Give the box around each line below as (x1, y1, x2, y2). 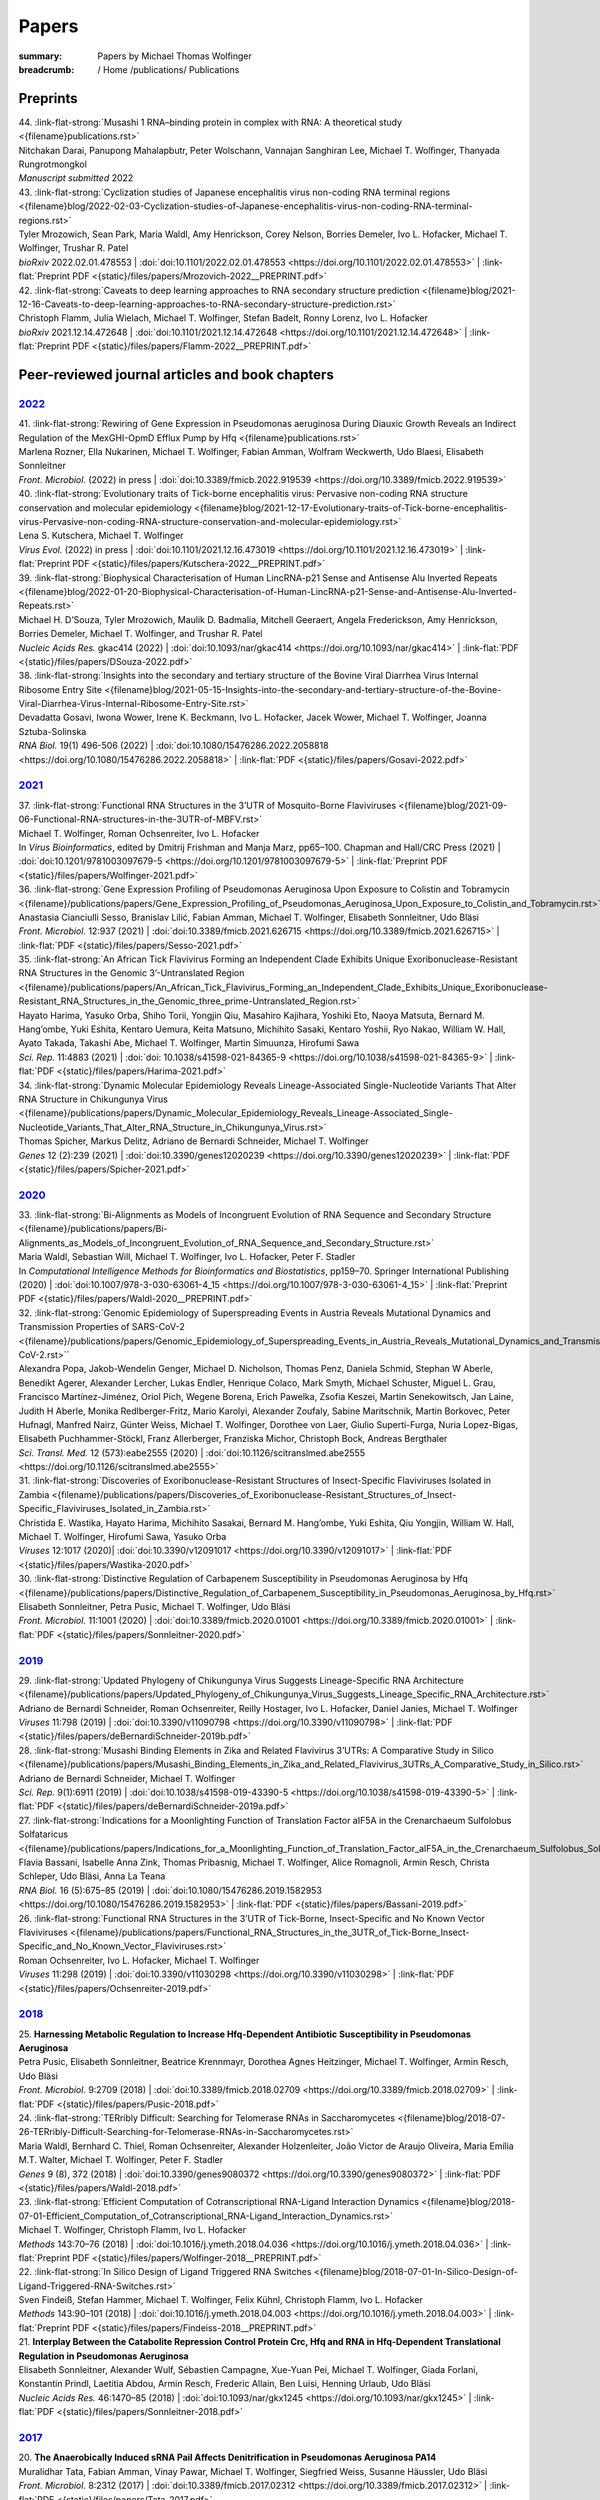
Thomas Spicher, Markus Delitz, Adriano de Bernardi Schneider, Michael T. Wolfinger (18, 1135, 369, 1147)
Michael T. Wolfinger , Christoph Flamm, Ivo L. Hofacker (18, 2224, 247, 2236)
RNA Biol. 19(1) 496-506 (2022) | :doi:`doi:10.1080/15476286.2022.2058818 (18, 740, 329, 752)
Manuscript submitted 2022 (18, 172, 134, 184)
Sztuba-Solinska (18, 725, 87, 737)
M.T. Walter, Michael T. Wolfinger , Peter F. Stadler (18, 2154, 224, 2166)
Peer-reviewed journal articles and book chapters (18, 366, 334, 383)
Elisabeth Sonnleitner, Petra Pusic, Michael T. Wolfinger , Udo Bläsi (18, 1601, 291, 1612)
